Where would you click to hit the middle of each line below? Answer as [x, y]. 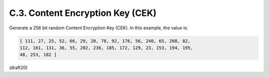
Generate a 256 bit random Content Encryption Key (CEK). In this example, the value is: [99, 28]
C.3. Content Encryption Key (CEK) [83, 13]
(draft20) [18, 68]
